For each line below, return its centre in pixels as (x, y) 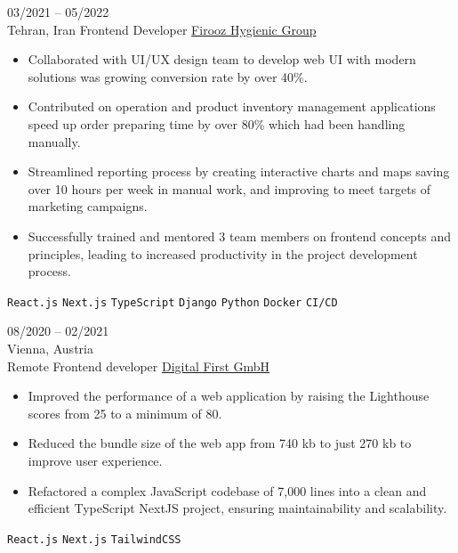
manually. (54, 141)
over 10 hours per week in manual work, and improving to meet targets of (229, 188)
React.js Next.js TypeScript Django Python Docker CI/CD (173, 302)
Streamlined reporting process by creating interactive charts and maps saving (239, 171)
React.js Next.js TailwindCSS (94, 539)
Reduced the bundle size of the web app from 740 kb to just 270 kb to (220, 443)
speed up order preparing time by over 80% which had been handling (217, 123)
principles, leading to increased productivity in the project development (223, 253)
